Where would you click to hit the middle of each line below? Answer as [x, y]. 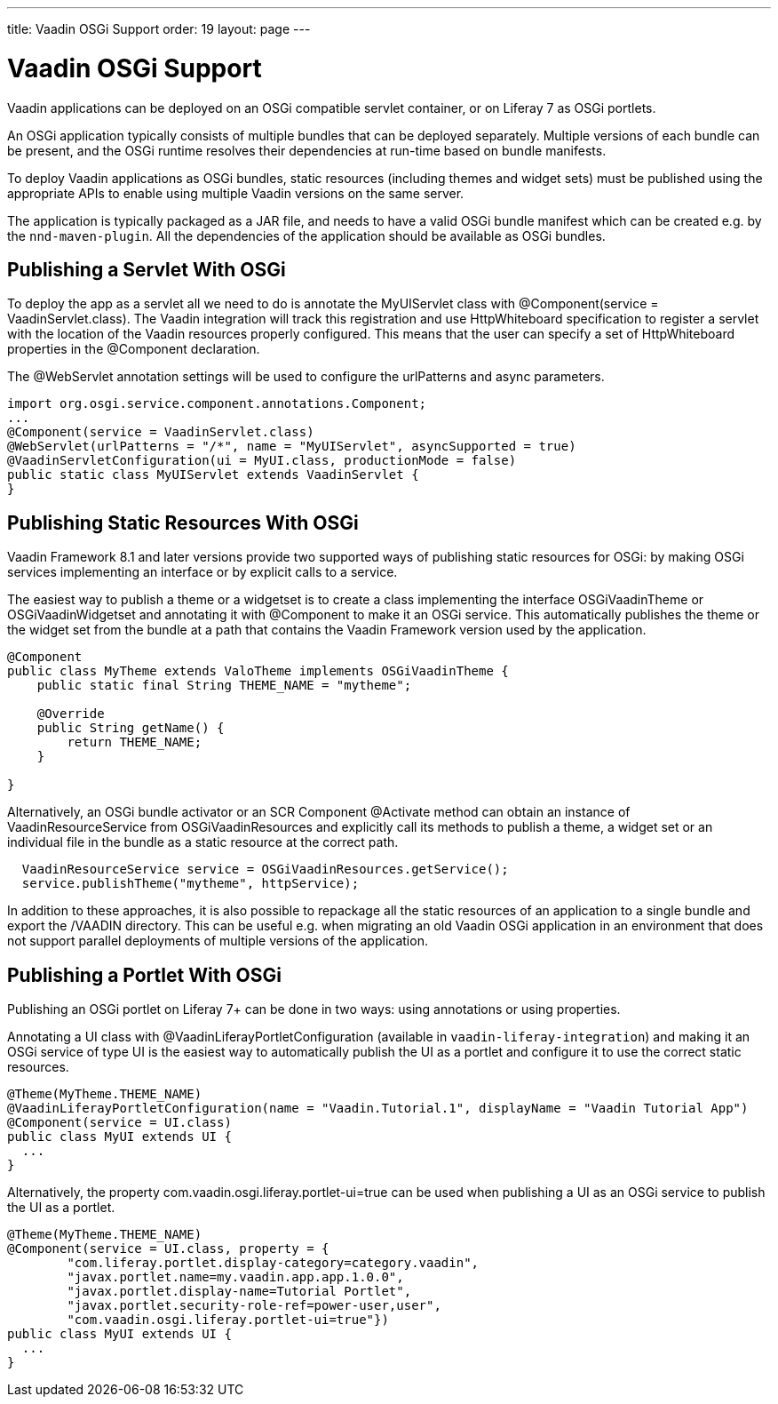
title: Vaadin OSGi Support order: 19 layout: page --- [159, 29]
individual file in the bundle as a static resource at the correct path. [203, 842]
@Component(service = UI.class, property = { [168, 1249]
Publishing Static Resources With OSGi [183, 523]
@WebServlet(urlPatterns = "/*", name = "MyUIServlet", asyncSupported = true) [292, 447]
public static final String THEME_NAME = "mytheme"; [224, 686]
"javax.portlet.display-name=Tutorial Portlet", [239, 1292]
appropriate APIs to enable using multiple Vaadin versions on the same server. [236, 193]
